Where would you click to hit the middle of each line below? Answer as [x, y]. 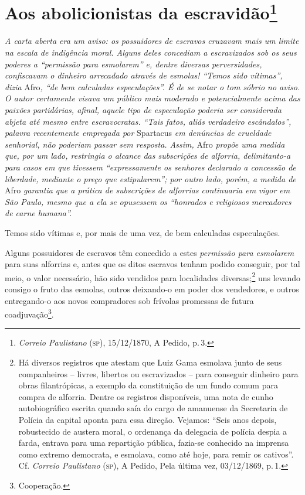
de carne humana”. [38, 213]
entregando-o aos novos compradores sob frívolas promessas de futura [129, 300]
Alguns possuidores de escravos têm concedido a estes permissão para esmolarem [150, 252]
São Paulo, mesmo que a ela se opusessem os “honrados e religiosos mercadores [148, 201]
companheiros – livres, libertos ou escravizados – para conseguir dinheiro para [158, 373]
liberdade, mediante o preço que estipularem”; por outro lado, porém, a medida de [150, 178]
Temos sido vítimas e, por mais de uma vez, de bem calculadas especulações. [143, 232]
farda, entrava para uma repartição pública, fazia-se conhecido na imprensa [154, 443]
